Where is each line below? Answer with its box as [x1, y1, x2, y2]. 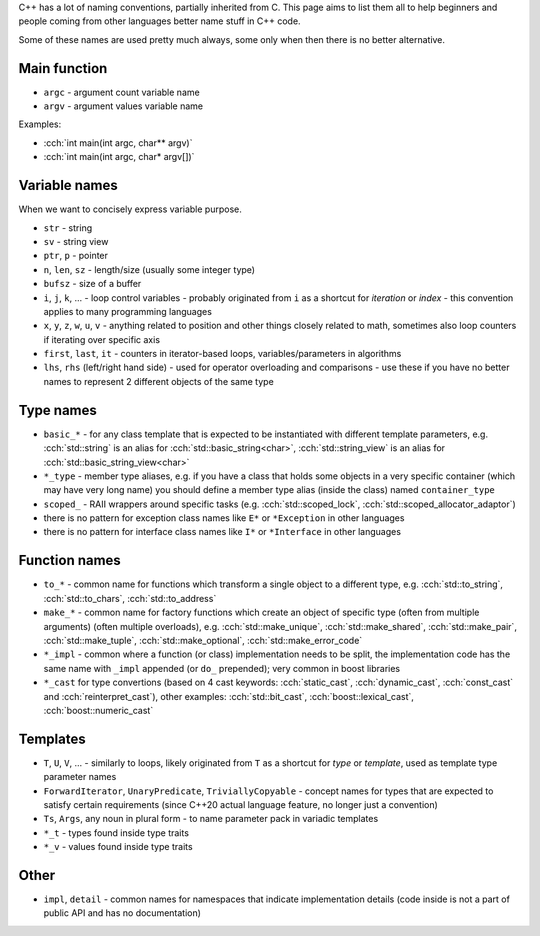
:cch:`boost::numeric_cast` [43, 704, 154, 716]
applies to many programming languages [43, 305, 212, 317]
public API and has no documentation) [43, 907, 202, 919]
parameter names [43, 771, 117, 783]
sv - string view [43, 235, 109, 247]
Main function [18, 60, 108, 77]
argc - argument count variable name [43, 86, 200, 98]
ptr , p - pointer [43, 250, 109, 262]
